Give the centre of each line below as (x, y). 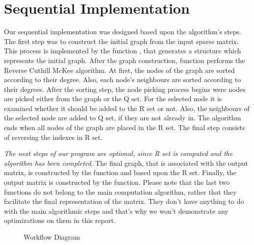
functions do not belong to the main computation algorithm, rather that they (120, 191)
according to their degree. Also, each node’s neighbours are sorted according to (123, 79)
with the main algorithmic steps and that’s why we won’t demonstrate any (116, 211)
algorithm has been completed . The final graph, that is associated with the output (126, 163)
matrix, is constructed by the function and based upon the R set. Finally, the (120, 172)
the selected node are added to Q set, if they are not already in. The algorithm (123, 118)
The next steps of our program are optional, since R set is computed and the (118, 153)
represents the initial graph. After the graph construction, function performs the (125, 60)
